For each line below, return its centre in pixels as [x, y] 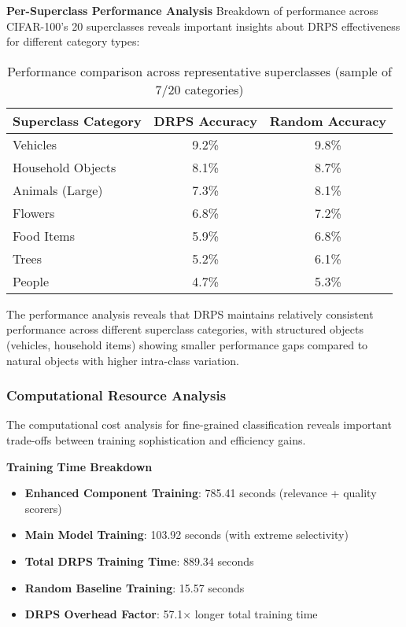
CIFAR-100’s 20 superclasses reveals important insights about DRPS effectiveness [203, 26]
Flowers [34, 212]
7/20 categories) [199, 89]
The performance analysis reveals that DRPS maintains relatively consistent [190, 313]
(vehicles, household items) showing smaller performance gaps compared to [187, 344]
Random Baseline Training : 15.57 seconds [135, 587]
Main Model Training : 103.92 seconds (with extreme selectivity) [186, 535]
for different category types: [73, 41]
